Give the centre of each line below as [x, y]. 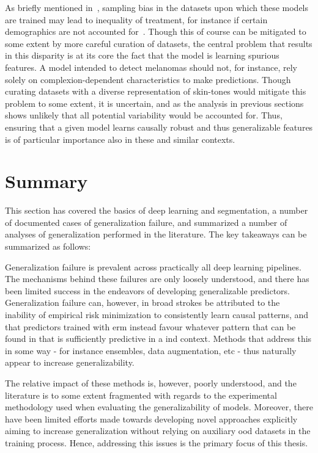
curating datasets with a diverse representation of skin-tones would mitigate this [156, 91]
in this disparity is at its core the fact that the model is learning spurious [142, 55]
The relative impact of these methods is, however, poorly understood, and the [151, 382]
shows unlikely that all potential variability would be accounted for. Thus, [144, 115]
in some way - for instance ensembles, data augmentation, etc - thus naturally [151, 350]
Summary [46, 181]
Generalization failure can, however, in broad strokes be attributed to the [142, 303]
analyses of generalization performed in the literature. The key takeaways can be [156, 234]
